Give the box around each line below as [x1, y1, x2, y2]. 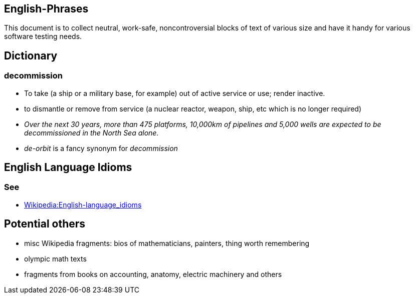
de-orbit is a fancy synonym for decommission [24, 143, 178, 152]
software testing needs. [4, 32, 82, 41]
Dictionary [4, 49, 58, 62]
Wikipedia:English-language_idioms [24, 200, 142, 209]
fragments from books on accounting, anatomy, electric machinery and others [24, 269, 282, 278]
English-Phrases [4, 2, 89, 15]
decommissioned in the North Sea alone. [24, 128, 159, 137]
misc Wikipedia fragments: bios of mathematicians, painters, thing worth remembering [24, 238, 310, 247]
